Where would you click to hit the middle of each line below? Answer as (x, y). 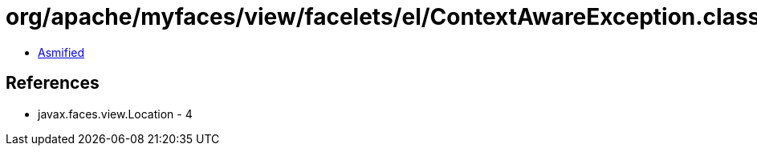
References (53, 83)
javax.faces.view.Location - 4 (115, 114)
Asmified (61, 52)
